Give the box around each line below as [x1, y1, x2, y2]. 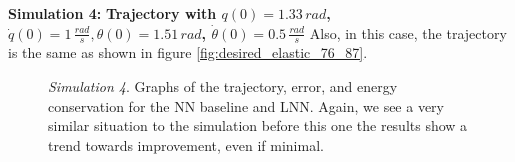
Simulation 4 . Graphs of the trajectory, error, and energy [48, 76, 398, 97]
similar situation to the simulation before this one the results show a [48, 115, 468, 136]
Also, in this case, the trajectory [309, 22, 507, 43]
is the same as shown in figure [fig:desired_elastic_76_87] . [8, 42, 368, 63]
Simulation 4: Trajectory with [8, 3, 217, 23]
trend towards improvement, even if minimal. [48, 134, 324, 155]
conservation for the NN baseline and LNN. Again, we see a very [48, 95, 445, 116]
